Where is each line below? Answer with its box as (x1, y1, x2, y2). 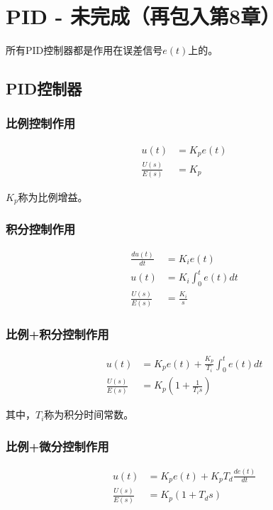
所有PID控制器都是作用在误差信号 (6, 43, 163, 58)
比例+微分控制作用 (6, 438, 109, 455)
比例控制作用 (6, 114, 76, 132)
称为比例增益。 (18, 189, 88, 204)
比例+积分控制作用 (6, 325, 109, 342)
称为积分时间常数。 (44, 407, 134, 422)
